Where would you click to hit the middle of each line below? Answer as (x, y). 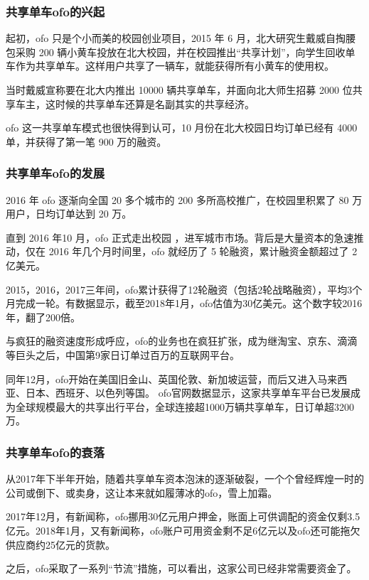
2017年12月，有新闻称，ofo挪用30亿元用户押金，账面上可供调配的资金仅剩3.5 (183, 516)
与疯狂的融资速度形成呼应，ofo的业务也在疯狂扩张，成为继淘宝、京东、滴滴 (182, 341)
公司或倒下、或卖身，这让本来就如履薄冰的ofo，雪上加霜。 (142, 492)
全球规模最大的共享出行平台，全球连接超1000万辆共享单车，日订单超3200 (184, 406)
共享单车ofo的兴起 (55, 11)
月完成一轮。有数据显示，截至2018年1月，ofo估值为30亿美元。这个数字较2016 (184, 303)
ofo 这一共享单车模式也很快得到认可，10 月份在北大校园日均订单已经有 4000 (182, 128)
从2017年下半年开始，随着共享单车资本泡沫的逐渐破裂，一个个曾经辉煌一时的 (185, 479)
